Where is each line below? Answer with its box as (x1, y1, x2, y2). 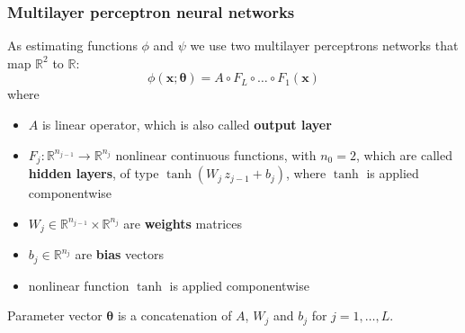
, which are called (355, 145, 452, 164)
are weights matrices (123, 213, 243, 232)
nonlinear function (28, 275, 130, 294)
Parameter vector (7, 306, 103, 325)
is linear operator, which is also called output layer (41, 115, 332, 133)
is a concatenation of (117, 306, 232, 325)
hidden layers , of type (28, 164, 159, 183)
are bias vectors (75, 245, 164, 264)
